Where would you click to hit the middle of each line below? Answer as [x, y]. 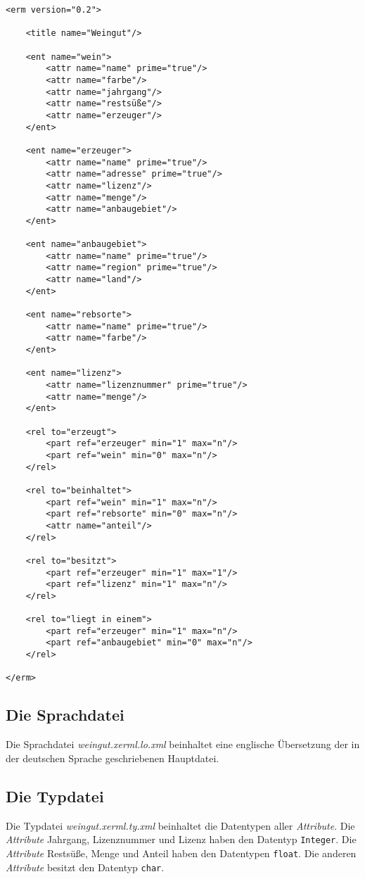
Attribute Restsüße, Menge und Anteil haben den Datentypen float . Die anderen [181, 853]
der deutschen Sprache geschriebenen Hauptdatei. [113, 758]
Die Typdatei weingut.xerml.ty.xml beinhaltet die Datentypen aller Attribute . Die [180, 825]
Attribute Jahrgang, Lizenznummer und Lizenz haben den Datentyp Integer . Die [181, 839]
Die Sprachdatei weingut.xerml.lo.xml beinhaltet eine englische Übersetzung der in [183, 744]
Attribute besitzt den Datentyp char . [85, 867]
